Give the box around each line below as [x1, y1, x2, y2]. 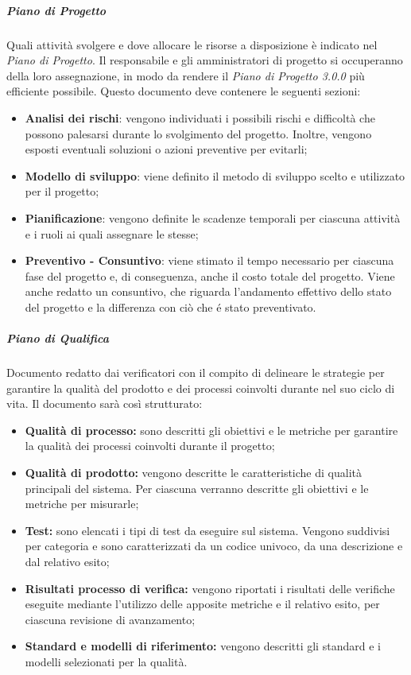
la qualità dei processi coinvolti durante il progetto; [25, 437, 275, 454]
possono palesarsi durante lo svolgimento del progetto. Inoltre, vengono [25, 125, 372, 142]
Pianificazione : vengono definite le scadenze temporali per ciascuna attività [25, 209, 401, 226]
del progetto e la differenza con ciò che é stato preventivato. [25, 298, 316, 315]
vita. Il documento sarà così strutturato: [6, 395, 203, 412]
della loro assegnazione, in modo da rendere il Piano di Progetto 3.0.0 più [6, 67, 365, 83]
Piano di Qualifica [6, 330, 109, 347]
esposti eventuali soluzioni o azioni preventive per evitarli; [25, 141, 308, 157]
